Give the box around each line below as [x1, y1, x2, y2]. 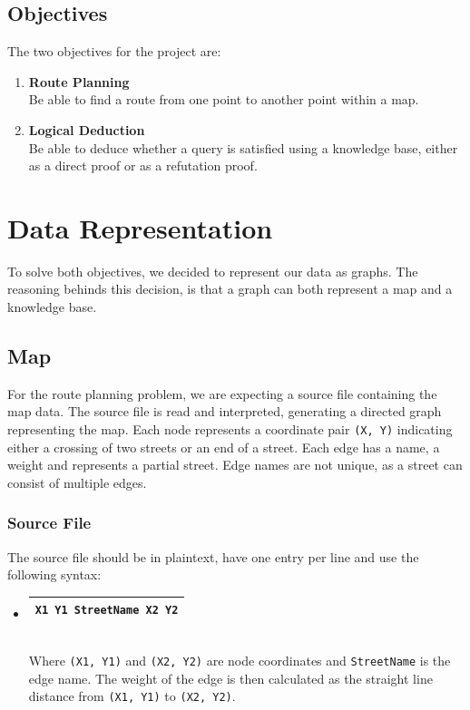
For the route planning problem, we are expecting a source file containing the [7, 384, 437, 403]
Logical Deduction [28, 120, 145, 139]
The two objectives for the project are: [7, 42, 221, 61]
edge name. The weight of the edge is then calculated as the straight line [28, 668, 433, 687]
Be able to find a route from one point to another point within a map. [28, 90, 419, 109]
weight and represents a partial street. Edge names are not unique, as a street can [7, 455, 463, 474]
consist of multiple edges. [7, 472, 147, 491]
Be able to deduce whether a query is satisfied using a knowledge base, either [28, 138, 458, 157]
